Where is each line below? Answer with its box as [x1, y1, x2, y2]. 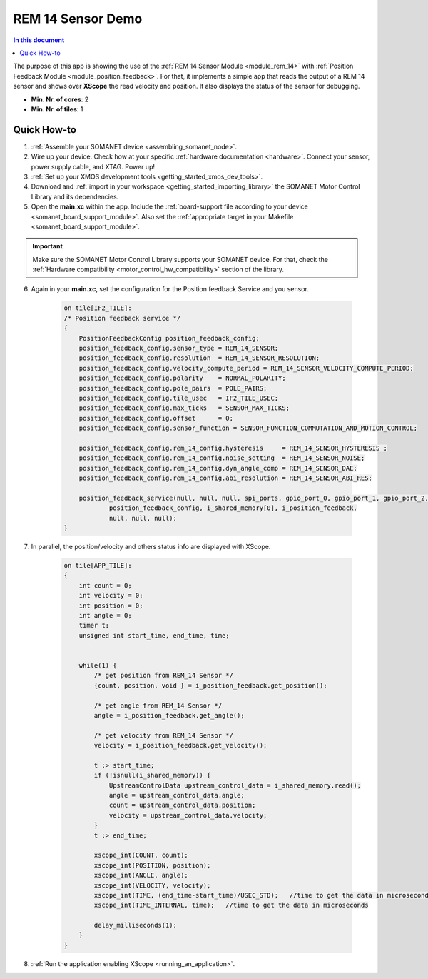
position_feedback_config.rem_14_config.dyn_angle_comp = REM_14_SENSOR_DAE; [78, 464, 358, 472]
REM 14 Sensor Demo [13, 11, 143, 26]
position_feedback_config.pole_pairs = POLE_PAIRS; [78, 384, 267, 392]
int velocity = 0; [78, 591, 143, 600]
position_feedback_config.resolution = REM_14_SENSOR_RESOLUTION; [78, 354, 320, 362]
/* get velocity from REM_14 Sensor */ [93, 731, 233, 739]
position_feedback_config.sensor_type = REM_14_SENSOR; [78, 344, 279, 353]
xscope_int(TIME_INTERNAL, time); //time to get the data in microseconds [93, 901, 369, 910]
